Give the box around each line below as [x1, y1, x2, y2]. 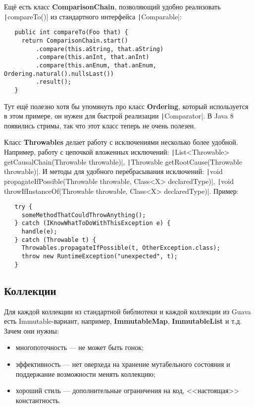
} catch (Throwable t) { [14, 236, 97, 243]
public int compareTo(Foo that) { [14, 29, 128, 36]
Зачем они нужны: [4, 325, 59, 336]
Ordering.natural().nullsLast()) [4, 70, 114, 77]
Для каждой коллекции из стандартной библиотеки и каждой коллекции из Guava [4, 306, 251, 316]
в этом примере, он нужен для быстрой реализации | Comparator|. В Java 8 [4, 111, 234, 121]
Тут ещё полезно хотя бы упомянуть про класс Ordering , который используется [4, 101, 249, 111]
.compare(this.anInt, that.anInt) [36, 54, 150, 61]
